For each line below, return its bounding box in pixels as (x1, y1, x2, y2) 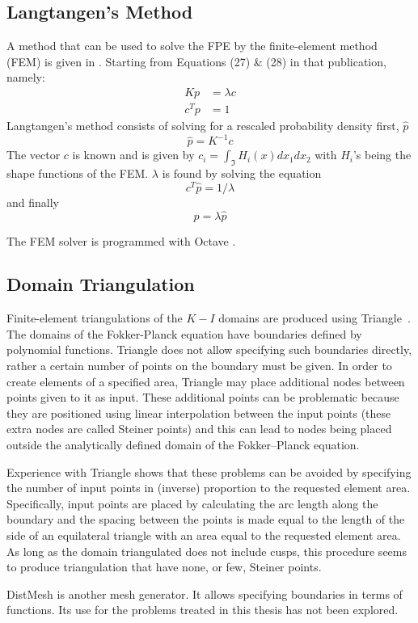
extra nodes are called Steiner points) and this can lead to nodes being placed (6, 420, 392, 437)
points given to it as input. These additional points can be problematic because (6, 389, 399, 406)
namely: (6, 69, 45, 86)
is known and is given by (72, 146, 195, 163)
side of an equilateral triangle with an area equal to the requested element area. (6, 527, 401, 544)
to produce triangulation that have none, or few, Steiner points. (6, 558, 322, 575)
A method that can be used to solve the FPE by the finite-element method (6, 37, 378, 54)
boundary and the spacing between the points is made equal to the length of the (6, 511, 405, 528)
